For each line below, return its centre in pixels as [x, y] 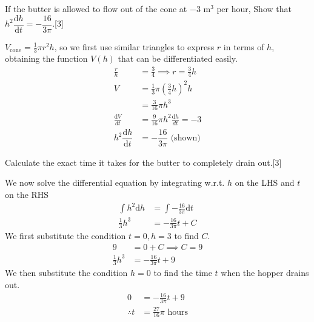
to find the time [183, 273]
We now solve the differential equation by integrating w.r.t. [115, 182]
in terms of [244, 46]
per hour [232, 10]
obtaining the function [46, 58]
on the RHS [27, 194]
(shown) [185, 138]
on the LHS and [265, 182]
